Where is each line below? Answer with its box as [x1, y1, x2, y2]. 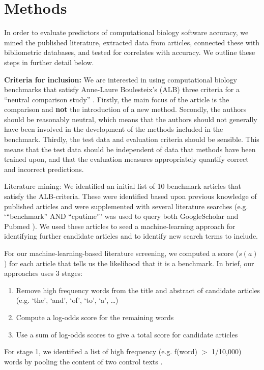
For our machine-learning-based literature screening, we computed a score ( [4, 248, 239, 258]
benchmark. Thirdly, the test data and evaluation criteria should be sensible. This [4, 134, 259, 145]
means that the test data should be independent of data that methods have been [4, 144, 256, 154]
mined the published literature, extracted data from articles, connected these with [4, 37, 260, 47]
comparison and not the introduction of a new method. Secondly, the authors [4, 104, 247, 115]
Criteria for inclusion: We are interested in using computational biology [4, 74, 237, 84]
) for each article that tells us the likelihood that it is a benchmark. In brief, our [4, 258, 254, 268]
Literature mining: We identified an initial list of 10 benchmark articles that [4, 181, 242, 191]
